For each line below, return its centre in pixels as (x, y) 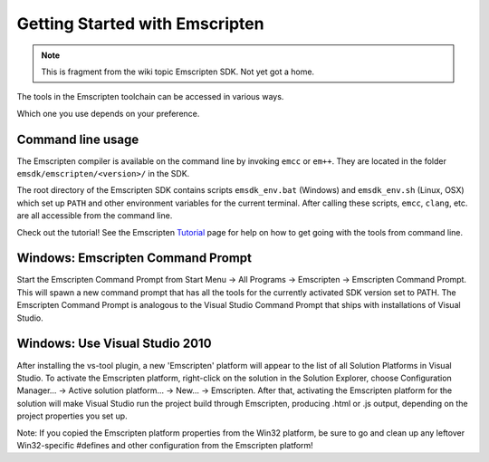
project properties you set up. (72, 416)
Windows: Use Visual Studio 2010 (114, 344)
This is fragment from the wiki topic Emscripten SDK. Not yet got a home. (178, 72)
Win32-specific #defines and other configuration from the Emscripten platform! (165, 445)
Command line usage (78, 139)
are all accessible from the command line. (95, 216)
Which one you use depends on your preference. (108, 113)
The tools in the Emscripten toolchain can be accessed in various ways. (150, 97)
